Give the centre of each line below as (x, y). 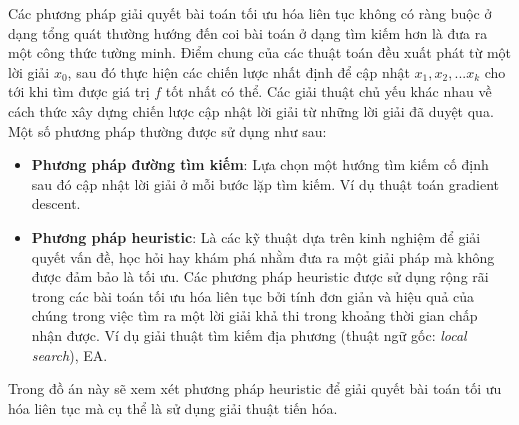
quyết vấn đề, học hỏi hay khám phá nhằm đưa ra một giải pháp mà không (263, 256)
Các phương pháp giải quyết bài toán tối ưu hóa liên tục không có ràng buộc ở (250, 13)
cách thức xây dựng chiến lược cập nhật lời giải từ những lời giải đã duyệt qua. (251, 110)
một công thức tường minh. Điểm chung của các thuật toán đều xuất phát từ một (260, 52)
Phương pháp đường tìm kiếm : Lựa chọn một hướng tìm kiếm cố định (260, 164)
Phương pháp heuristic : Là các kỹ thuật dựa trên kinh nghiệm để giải (256, 236)
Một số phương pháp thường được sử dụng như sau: (167, 130)
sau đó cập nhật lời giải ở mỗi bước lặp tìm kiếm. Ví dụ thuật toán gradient (265, 183)
